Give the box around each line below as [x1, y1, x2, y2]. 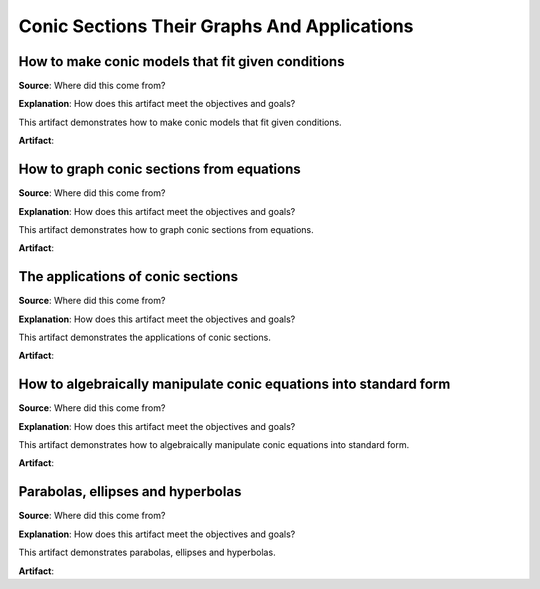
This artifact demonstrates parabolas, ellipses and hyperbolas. [18, 546, 276, 559]
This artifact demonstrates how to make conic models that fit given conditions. [18, 116, 342, 128]
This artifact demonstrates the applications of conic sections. [18, 331, 272, 343]
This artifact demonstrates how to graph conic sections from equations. [18, 223, 314, 235]
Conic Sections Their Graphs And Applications [18, 15, 414, 37]
